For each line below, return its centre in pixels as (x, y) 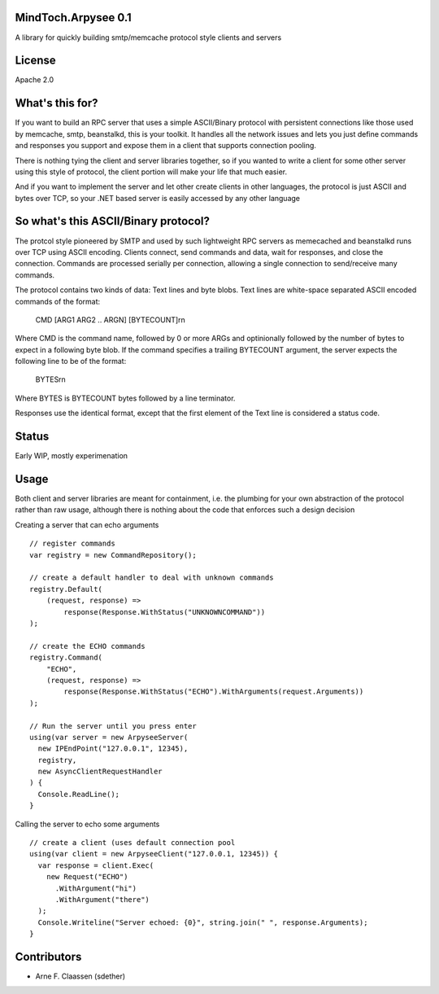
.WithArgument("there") (102, 899)
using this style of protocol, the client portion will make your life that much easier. (151, 172)
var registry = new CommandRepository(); (113, 555)
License (35, 61)
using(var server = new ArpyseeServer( (109, 737)
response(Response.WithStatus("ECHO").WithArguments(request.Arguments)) (214, 692)
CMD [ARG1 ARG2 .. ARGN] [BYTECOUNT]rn (111, 320)
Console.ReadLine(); (79, 794)
